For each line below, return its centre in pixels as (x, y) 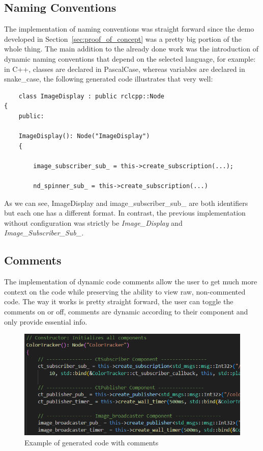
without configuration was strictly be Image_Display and (93, 222)
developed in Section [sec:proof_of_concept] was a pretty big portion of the (123, 38)
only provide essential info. (46, 321)
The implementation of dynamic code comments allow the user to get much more (131, 282)
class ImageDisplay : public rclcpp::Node (91, 96)
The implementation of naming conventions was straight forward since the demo (129, 29)
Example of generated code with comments (92, 442)
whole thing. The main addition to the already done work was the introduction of (131, 49)
